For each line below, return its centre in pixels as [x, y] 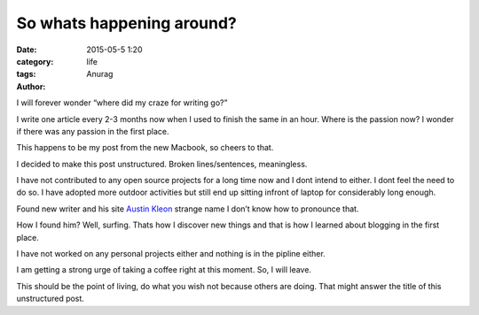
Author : [31, 86]
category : [35, 61]
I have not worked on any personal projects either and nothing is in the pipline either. [171, 254]
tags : [26, 74]
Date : [27, 50]
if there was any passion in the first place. [93, 131]
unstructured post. [50, 299]
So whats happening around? [126, 23]
